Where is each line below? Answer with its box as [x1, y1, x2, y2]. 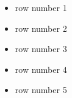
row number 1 [15, 1, 67, 13]
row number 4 [15, 62, 67, 75]
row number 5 [15, 83, 67, 96]
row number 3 [15, 42, 67, 55]
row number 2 [15, 21, 67, 34]
